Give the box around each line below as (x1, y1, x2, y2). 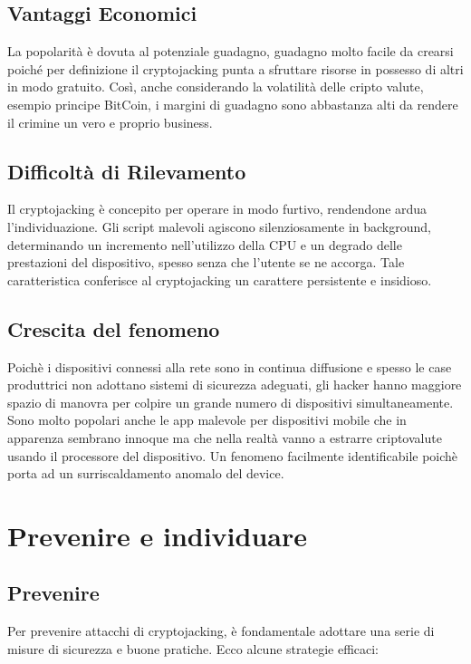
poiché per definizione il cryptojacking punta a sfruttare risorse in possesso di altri (7, 59, 464, 78)
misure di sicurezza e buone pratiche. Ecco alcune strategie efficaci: (7, 639, 380, 658)
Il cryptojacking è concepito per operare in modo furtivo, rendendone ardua (7, 199, 428, 218)
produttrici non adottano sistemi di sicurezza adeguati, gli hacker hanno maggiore (7, 375, 462, 394)
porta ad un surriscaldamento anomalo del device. (7, 464, 284, 483)
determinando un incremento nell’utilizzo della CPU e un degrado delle (7, 235, 402, 254)
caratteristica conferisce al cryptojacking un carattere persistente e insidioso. (7, 270, 432, 289)
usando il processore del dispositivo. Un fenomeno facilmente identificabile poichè (7, 446, 458, 465)
